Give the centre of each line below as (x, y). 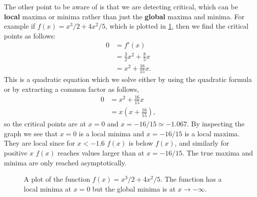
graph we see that (31, 133)
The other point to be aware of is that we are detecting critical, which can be (121, 6)
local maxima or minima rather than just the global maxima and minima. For (124, 16)
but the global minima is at (134, 188)
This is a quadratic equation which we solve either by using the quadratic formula (128, 79)
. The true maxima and (218, 152)
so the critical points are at (45, 124)
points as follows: (30, 35)
